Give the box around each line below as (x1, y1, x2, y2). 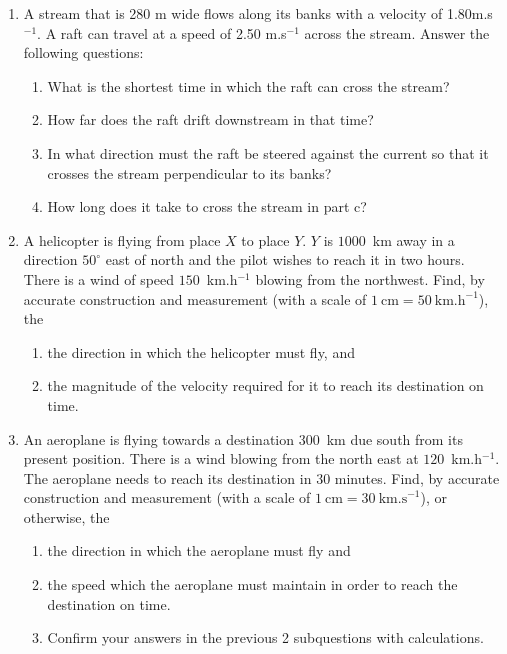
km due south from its (326, 428, 463, 449)
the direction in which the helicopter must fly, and (47, 341, 355, 362)
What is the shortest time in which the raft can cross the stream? (47, 75, 450, 96)
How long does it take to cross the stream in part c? (47, 196, 367, 217)
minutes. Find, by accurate (334, 467, 500, 488)
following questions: (23, 42, 144, 63)
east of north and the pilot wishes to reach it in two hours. (105, 249, 465, 270)
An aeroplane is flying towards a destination (23, 428, 295, 449)
